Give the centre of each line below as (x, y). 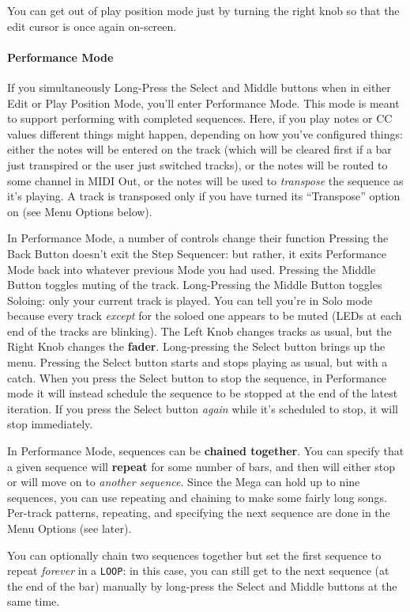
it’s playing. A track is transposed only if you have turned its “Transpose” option (204, 196)
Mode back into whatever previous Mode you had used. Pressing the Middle (192, 269)
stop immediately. (50, 424)
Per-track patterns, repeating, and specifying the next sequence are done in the (199, 513)
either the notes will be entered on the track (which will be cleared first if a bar (199, 149)
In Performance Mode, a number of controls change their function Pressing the (198, 238)
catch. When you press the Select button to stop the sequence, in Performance (197, 377)
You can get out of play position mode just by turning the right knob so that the (203, 10)
